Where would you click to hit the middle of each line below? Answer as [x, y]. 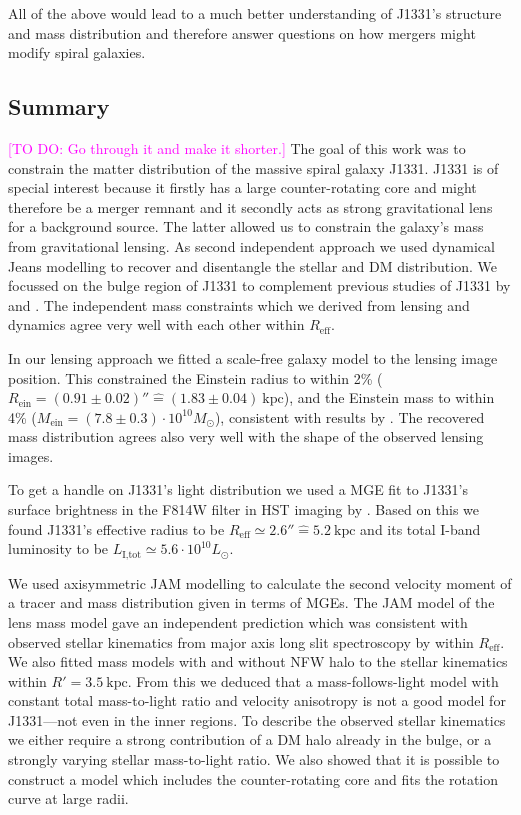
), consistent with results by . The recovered [349, 416]
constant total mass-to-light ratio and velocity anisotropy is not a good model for [257, 700]
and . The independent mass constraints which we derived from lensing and [239, 304]
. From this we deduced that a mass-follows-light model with [313, 680]
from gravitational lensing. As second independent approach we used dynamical [251, 245]
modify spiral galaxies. [77, 52]
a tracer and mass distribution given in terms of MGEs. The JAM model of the [251, 602]
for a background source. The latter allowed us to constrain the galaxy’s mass [246, 226]
